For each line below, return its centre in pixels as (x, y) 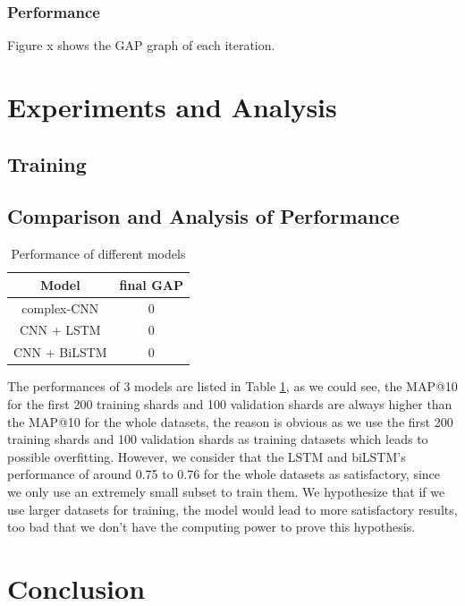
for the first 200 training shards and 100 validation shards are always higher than (230, 403)
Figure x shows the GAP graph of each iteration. (141, 45)
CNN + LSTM (60, 330)
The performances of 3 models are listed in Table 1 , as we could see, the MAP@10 (232, 386)
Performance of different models (98, 254)
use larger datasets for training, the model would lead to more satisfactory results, (232, 509)
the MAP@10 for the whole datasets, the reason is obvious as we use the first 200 (230, 421)
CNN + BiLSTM (60, 352)
